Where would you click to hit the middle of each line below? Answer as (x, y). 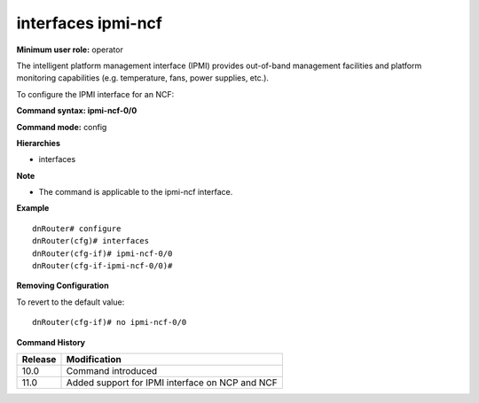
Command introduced (112, 370)
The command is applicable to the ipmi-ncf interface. (136, 192)
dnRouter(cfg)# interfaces (91, 241)
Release (39, 359)
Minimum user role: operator (70, 50)
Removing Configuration (63, 286)
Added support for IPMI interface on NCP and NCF (172, 383)
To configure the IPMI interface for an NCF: (95, 94)
